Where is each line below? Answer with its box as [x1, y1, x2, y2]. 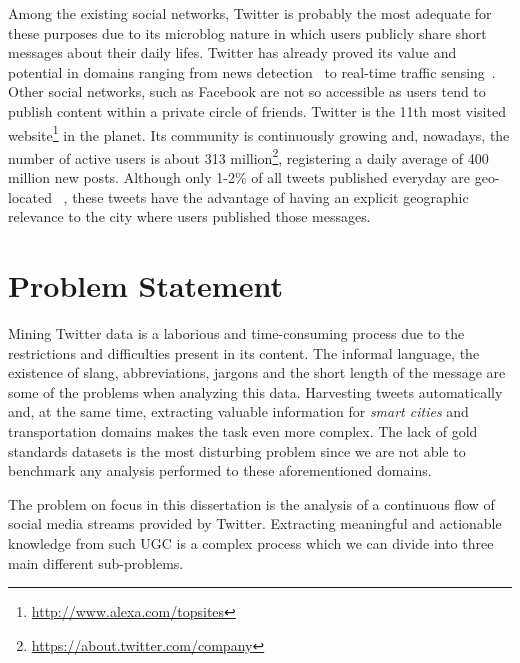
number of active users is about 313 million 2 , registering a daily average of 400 [8, 144, 489, 168]
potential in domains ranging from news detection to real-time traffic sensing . [8, 61, 496, 82]
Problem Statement [8, 265, 283, 306]
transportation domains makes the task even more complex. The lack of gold [8, 420, 478, 441]
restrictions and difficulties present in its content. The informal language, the [8, 342, 480, 363]
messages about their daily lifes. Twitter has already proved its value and [8, 42, 457, 63]
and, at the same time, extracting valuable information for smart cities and [8, 401, 469, 422]
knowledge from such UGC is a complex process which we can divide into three [8, 532, 494, 553]
